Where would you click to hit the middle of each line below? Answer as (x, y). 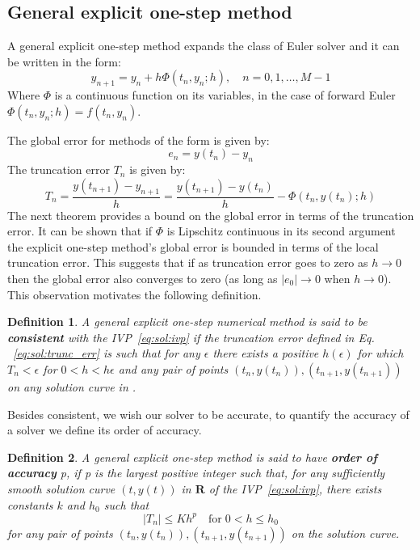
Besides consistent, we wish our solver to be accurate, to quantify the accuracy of (208, 414)
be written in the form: (64, 61)
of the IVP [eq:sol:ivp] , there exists (295, 488)
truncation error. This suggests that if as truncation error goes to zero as (188, 262)
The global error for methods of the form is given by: (139, 140)
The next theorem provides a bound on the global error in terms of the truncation (211, 215)
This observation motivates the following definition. (134, 294)
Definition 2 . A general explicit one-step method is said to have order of (192, 457)
